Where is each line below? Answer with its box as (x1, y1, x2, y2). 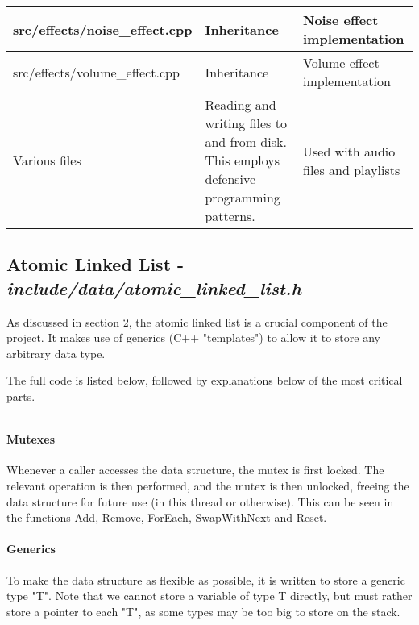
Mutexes (6, 431, 56, 448)
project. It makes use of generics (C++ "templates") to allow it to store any (6, 329, 380, 346)
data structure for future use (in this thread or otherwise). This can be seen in (6, 493, 394, 510)
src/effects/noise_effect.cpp (13, 19, 193, 39)
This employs (205, 151, 280, 169)
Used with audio (302, 141, 396, 160)
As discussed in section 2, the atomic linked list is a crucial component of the (6, 313, 388, 330)
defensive (205, 169, 256, 188)
